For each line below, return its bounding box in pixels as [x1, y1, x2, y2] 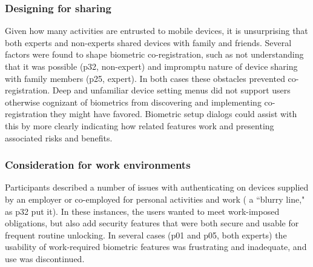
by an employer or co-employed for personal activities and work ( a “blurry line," [5, 192, 305, 205]
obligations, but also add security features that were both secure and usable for [5, 217, 299, 229]
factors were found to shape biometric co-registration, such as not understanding [5, 48, 304, 61]
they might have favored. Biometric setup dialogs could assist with [50, 107, 297, 120]
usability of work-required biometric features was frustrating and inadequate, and [5, 240, 307, 253]
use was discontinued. [5, 252, 85, 265]
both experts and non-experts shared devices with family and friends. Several [5, 36, 292, 49]
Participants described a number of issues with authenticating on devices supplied [5, 181, 309, 194]
